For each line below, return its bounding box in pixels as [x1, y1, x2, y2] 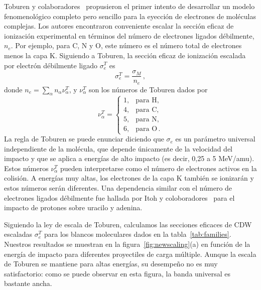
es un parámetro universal [175, 133, 255, 144]
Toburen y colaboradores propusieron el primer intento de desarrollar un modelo [4, 1, 255, 11]
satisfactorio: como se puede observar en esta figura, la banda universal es [4, 268, 231, 278]
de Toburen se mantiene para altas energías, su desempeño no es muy [4, 258, 218, 269]
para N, [136, 115, 159, 123]
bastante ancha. [4, 278, 52, 288]
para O [136, 125, 158, 132]
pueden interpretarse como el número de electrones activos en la [60, 163, 257, 173]
